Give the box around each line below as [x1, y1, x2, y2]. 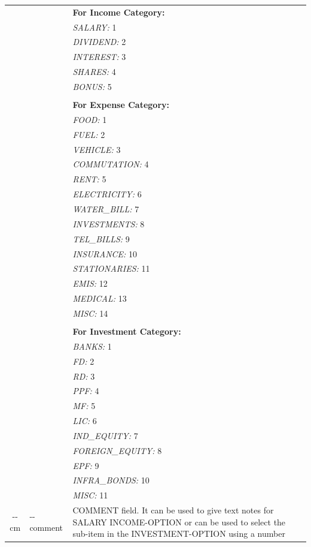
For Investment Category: [72, 324, 181, 337]
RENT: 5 [72, 173, 106, 185]
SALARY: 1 [72, 20, 117, 33]
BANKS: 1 [72, 339, 112, 352]
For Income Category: [72, 5, 165, 18]
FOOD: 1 [72, 113, 107, 125]
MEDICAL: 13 [72, 292, 127, 305]
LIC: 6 [72, 414, 97, 427]
